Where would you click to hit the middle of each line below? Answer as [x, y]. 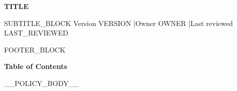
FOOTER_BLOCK [35, 49]
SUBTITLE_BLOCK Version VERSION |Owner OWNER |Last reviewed [118, 23]
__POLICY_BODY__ [42, 83]
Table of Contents [36, 66]
